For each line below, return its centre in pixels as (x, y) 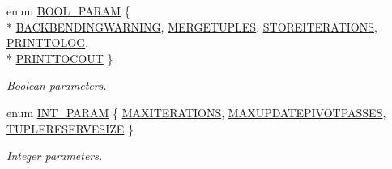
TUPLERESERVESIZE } (70, 128)
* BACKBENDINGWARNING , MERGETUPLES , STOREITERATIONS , (192, 26)
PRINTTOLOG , (48, 42)
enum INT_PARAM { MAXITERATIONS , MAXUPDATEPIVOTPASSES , (196, 112)
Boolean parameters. (57, 85)
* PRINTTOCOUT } (60, 58)
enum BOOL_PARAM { (68, 11)
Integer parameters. (55, 156)
